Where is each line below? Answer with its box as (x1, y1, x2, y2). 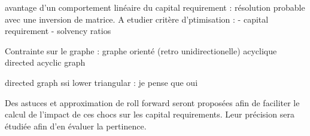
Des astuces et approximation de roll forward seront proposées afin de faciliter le (5, 96, 300, 109)
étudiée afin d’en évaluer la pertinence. (5, 119, 147, 132)
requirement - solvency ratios (5, 24, 111, 37)
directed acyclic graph (5, 56, 86, 69)
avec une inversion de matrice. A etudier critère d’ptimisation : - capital (5, 13, 269, 25)
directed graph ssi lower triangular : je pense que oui (5, 76, 198, 88)
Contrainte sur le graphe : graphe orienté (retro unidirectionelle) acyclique (5, 44, 277, 57)
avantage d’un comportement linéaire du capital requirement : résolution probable (5, 1, 305, 13)
